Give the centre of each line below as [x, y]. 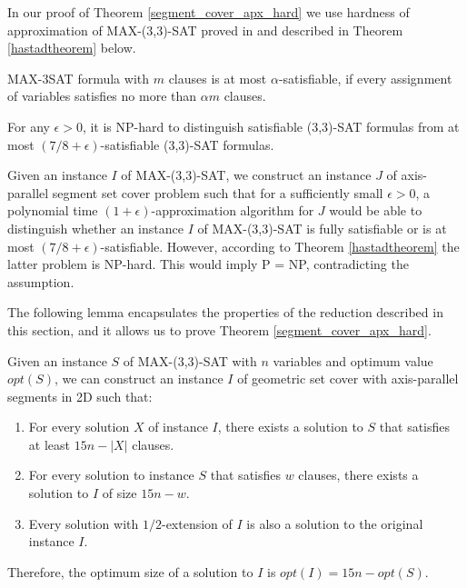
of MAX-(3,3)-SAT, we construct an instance [246, 175]
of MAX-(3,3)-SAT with [190, 360]
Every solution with [84, 523]
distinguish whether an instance [95, 228]
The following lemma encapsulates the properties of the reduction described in [225, 312]
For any [29, 126]
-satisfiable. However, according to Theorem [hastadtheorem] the [280, 246]
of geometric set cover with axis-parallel [348, 379]
